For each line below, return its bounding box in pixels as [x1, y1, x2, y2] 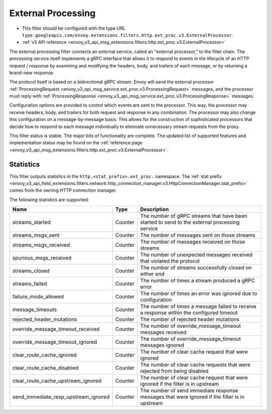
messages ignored [140, 342, 184, 349]
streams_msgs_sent [12, 232, 60, 239]
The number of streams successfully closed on [140, 264, 252, 271]
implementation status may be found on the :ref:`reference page [9, 140, 143, 146]
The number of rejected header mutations [140, 316, 239, 323]
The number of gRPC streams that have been [140, 212, 248, 219]
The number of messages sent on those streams [140, 232, 255, 239]
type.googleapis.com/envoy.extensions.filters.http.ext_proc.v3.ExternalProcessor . [22, 32, 233, 38]
